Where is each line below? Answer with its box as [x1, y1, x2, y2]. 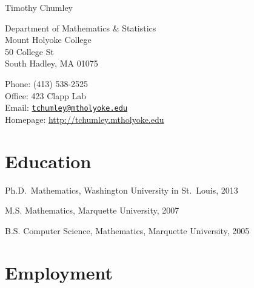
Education [5, 148, 92, 173]
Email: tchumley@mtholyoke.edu [5, 101, 128, 114]
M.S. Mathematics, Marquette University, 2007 [5, 204, 179, 217]
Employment [5, 260, 113, 284]
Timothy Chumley [5, 1, 73, 13]
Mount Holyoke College [5, 33, 92, 46]
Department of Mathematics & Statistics [5, 21, 156, 34]
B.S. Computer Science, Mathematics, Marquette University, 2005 [5, 224, 250, 237]
